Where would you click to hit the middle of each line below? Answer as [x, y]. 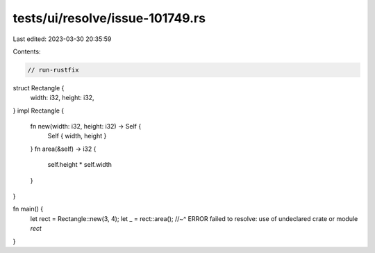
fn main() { [28, 209]
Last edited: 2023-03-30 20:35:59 [62, 39]
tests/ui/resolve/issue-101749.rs [109, 18]
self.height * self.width [80, 165]
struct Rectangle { [39, 88]
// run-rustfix [53, 70]
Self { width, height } [77, 136]
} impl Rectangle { [39, 111]
